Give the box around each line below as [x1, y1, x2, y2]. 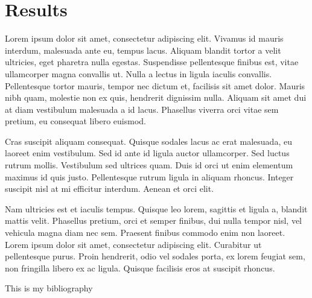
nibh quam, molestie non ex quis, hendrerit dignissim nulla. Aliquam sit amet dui [5, 91, 307, 104]
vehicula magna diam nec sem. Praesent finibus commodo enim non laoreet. [5, 226, 285, 239]
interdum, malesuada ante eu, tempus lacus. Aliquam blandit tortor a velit [5, 43, 281, 56]
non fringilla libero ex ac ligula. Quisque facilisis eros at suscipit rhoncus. [5, 261, 275, 274]
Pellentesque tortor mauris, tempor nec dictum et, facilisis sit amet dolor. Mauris [5, 79, 305, 92]
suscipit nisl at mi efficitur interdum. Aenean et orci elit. [5, 182, 214, 195]
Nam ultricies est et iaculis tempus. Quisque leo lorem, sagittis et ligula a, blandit [5, 202, 308, 215]
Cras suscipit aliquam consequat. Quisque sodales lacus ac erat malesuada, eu [5, 135, 292, 147]
